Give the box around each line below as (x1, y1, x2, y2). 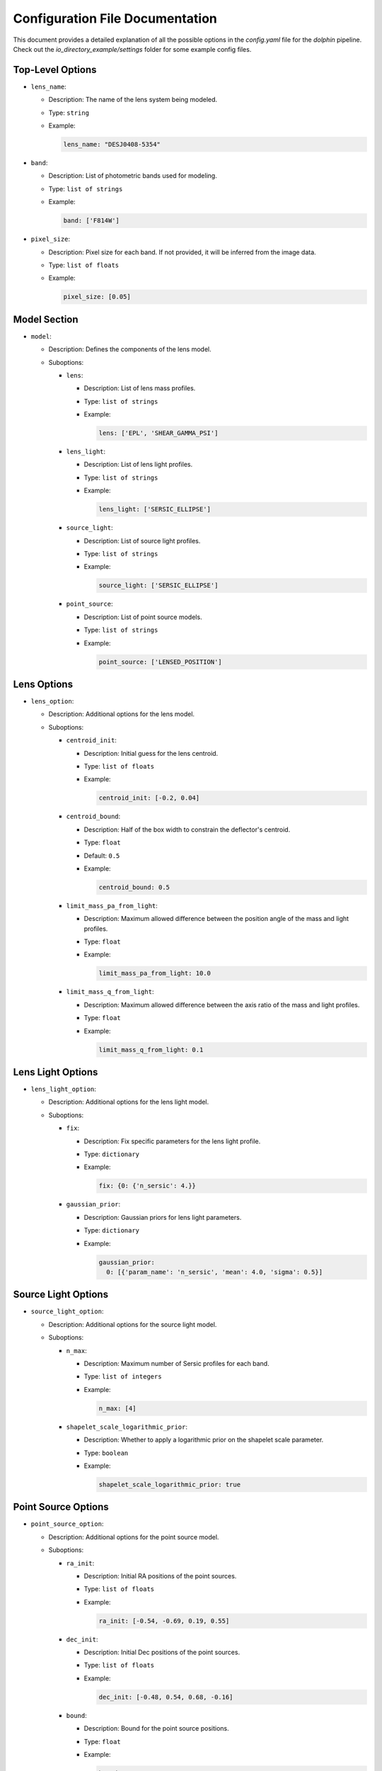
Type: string (48, 108, 90, 117)
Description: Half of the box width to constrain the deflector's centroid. (83, 825, 291, 834)
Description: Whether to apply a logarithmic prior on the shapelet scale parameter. (83, 1435, 324, 1444)
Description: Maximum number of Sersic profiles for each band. (83, 1359, 270, 1367)
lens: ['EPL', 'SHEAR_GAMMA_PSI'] (98, 429, 219, 437)
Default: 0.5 (83, 851, 120, 860)
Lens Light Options (13, 1066, 98, 1078)
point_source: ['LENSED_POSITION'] (98, 657, 222, 666)
